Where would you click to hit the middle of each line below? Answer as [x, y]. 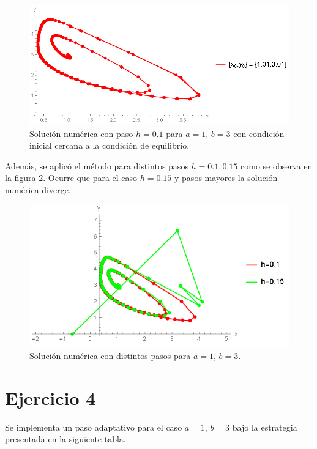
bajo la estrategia [265, 427]
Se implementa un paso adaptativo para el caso [94, 427]
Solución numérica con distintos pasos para [110, 355]
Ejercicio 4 [50, 397]
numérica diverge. [38, 190]
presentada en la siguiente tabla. [65, 439]
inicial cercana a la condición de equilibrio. [110, 145]
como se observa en [277, 165]
